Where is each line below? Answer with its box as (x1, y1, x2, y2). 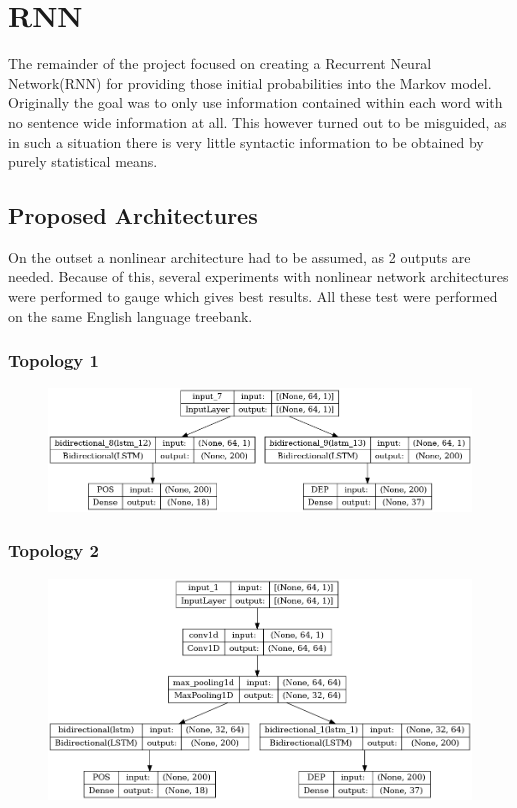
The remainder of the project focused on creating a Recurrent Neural (8, 53, 432, 74)
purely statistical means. (8, 151, 158, 172)
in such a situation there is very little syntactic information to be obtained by (8, 131, 484, 152)
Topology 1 (8, 348, 99, 373)
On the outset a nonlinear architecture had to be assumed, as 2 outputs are (8, 246, 471, 267)
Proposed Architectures (8, 200, 258, 231)
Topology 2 (8, 538, 99, 563)
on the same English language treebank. (8, 305, 253, 326)
